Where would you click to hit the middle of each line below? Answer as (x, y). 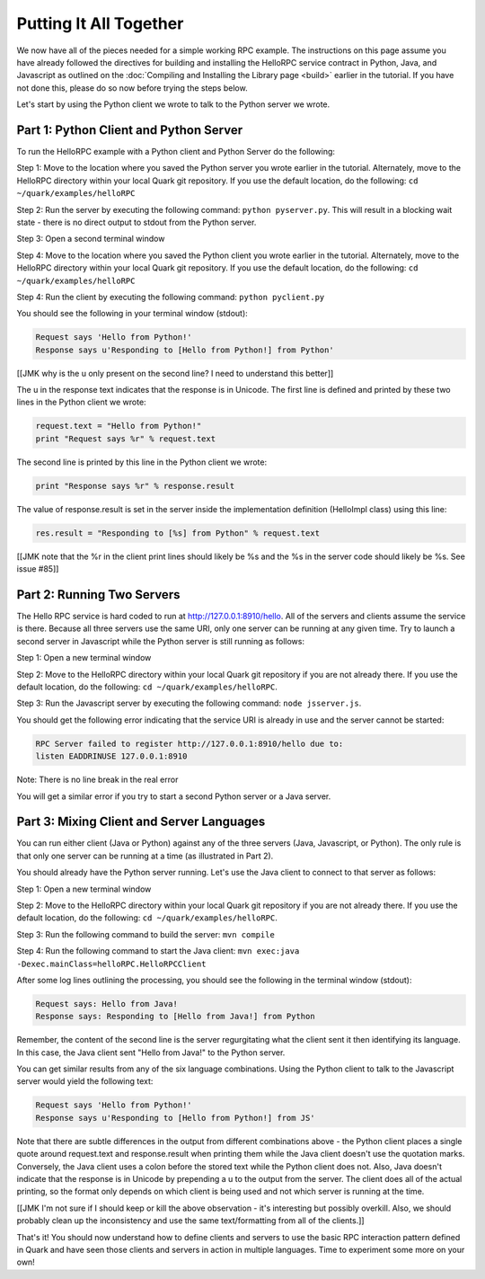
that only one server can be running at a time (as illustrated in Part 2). (145, 856)
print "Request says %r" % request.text (125, 439)
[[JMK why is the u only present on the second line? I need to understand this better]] (175, 373)
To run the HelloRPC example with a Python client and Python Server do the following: (176, 152)
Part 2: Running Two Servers (98, 595)
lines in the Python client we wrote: (82, 402)
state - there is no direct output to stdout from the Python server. (137, 222)
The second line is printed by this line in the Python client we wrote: (142, 462)
